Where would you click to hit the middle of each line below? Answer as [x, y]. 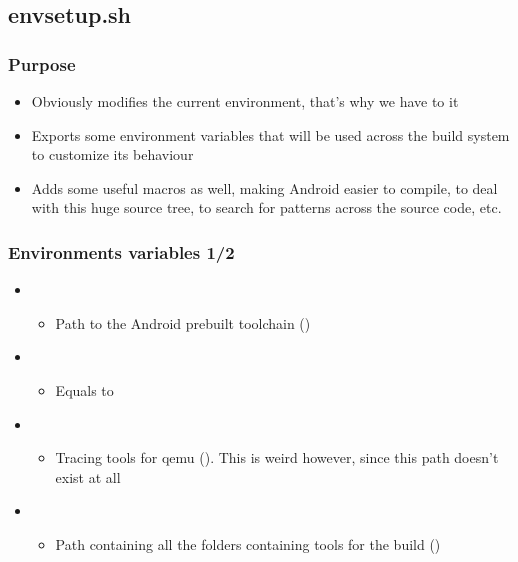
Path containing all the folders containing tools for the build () [248, 543]
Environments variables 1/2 [121, 251]
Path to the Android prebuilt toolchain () [183, 322]
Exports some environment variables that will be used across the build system [270, 134]
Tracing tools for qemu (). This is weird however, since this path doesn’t [277, 457]
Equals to [84, 389]
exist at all [88, 476]
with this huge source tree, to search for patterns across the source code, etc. [266, 207]
